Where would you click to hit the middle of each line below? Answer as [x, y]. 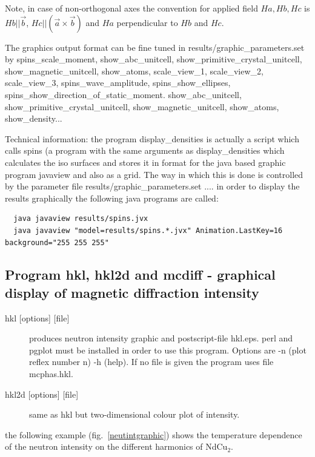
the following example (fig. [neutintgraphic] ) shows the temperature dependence [154, 434]
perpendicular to [147, 22]
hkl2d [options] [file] [42, 394]
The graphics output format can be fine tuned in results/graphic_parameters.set [155, 47]
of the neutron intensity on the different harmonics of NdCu [116, 446]
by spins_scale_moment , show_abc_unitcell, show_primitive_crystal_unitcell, [154, 59]
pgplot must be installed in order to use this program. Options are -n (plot [168, 350]
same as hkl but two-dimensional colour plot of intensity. [134, 414]
